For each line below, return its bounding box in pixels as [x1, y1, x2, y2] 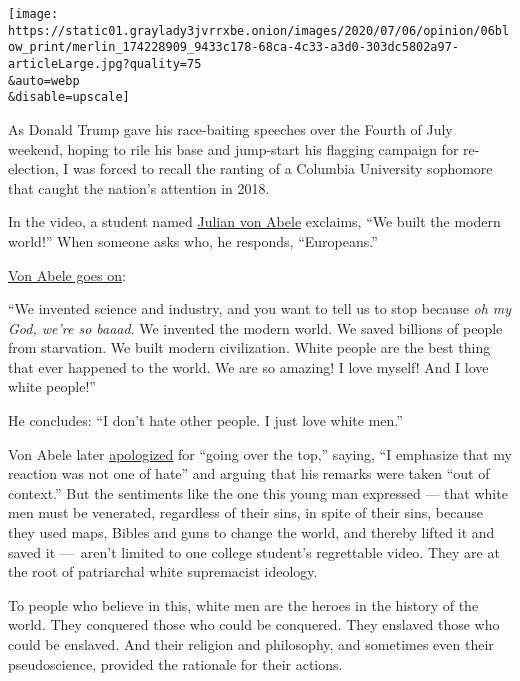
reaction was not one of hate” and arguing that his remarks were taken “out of [8, 463, 490, 484]
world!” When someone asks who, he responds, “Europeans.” [8, 230, 378, 251]
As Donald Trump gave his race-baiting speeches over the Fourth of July [8, 118, 453, 139]
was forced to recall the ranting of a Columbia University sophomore [72, 158, 493, 179]
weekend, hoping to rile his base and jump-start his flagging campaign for [8, 138, 459, 159]
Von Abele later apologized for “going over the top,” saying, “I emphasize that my [8, 443, 512, 464]
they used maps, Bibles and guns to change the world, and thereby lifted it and [8, 522, 495, 543]
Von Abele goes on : [8, 264, 126, 285]
